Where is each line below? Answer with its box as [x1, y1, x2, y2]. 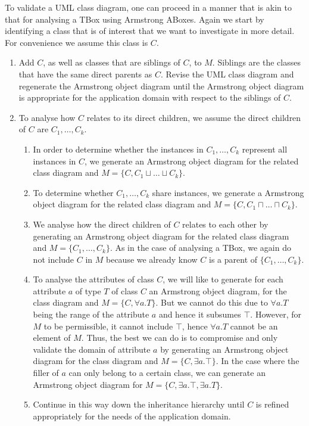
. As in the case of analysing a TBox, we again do [110, 241, 291, 254]
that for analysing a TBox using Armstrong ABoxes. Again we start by [5, 13, 264, 25]
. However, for [250, 308, 301, 321]
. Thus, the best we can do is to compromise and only [81, 331, 278, 344]
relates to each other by [182, 217, 269, 230]
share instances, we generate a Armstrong [152, 186, 304, 198]
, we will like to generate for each [163, 273, 283, 285]
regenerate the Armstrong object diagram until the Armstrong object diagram [18, 79, 304, 92]
